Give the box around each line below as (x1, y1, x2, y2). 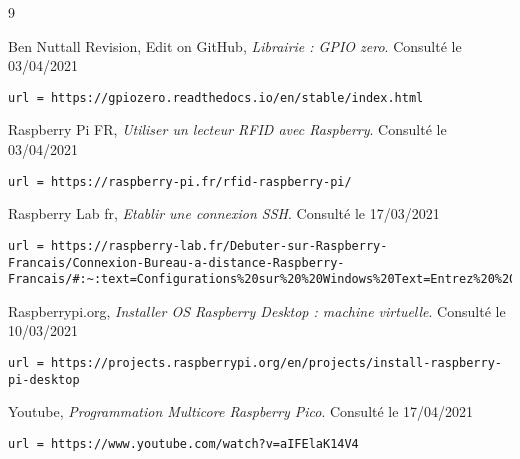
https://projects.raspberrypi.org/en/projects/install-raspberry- (50, 356, 502, 371)
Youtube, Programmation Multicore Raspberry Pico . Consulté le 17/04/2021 (8, 401, 474, 422)
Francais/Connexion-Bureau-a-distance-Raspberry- (8, 255, 345, 270)
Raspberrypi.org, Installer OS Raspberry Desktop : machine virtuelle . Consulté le (8, 300, 506, 321)
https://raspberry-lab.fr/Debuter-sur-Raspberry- (50, 238, 388, 253)
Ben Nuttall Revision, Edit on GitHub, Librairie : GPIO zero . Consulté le (8, 35, 462, 56)
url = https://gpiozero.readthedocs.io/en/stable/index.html (8, 90, 424, 105)
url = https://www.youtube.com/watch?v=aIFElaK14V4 (8, 436, 359, 451)
